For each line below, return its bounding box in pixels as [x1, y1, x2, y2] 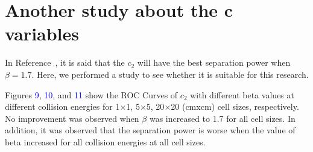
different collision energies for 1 [5, 100, 120, 113]
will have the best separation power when [137, 56, 291, 69]
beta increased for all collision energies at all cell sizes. [5, 135, 206, 148]
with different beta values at [190, 88, 294, 101]
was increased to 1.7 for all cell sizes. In [149, 112, 296, 124]
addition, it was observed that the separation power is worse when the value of [5, 124, 296, 136]
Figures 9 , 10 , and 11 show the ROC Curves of [5, 88, 178, 101]
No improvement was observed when [5, 112, 139, 124]
